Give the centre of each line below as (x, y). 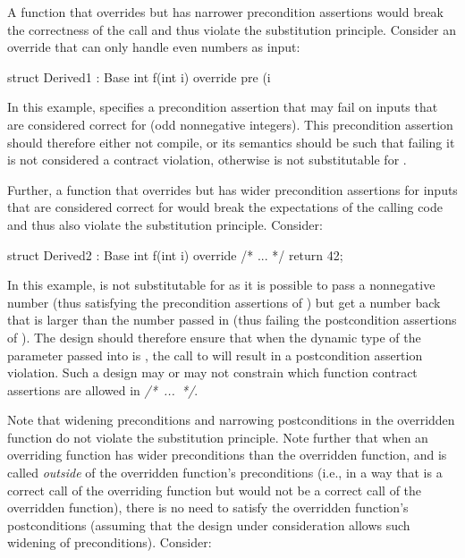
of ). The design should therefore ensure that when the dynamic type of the (214, 337)
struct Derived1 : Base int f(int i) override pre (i (139, 76)
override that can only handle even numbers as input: (154, 47)
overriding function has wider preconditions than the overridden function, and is (227, 455)
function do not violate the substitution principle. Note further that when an (218, 437)
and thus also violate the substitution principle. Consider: (165, 224)
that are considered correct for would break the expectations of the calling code (225, 207)
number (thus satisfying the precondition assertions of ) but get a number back (224, 302)
